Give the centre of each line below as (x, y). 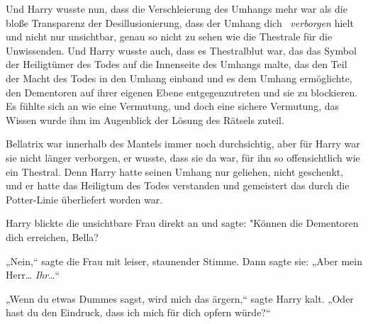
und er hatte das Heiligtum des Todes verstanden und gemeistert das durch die (178, 185)
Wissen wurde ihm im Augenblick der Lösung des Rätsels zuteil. (145, 119)
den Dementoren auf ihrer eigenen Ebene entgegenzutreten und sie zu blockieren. (182, 92)
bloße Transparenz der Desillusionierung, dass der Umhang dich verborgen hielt (180, 22)
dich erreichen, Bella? (52, 236)
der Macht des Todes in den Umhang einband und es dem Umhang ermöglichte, (179, 78)
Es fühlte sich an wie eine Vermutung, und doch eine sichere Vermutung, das (173, 106)
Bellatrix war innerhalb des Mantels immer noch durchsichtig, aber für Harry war (183, 144)
